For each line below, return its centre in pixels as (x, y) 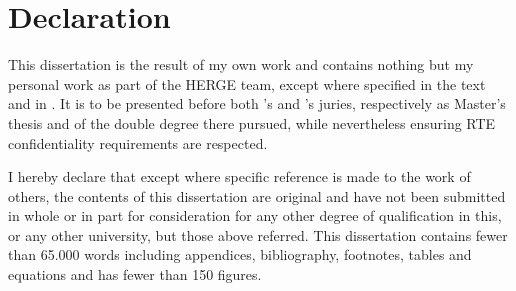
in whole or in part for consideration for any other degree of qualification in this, (255, 215)
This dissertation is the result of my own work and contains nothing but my (241, 64)
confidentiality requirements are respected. (138, 142)
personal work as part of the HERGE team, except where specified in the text (247, 83)
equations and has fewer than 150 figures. (135, 274)
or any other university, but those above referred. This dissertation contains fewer (258, 234)
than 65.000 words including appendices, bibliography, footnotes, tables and (240, 254)
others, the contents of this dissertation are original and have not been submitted (257, 195)
